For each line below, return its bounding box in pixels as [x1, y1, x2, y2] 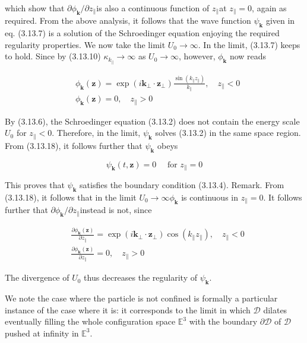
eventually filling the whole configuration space [5, 315, 176, 328]
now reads [229, 50, 267, 62]
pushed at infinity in [5, 326, 79, 339]
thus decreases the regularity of [84, 271, 198, 284]
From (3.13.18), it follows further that [5, 139, 143, 151]
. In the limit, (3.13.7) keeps [198, 38, 300, 50]
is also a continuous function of [96, 2, 210, 14]
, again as [252, 2, 287, 14]
